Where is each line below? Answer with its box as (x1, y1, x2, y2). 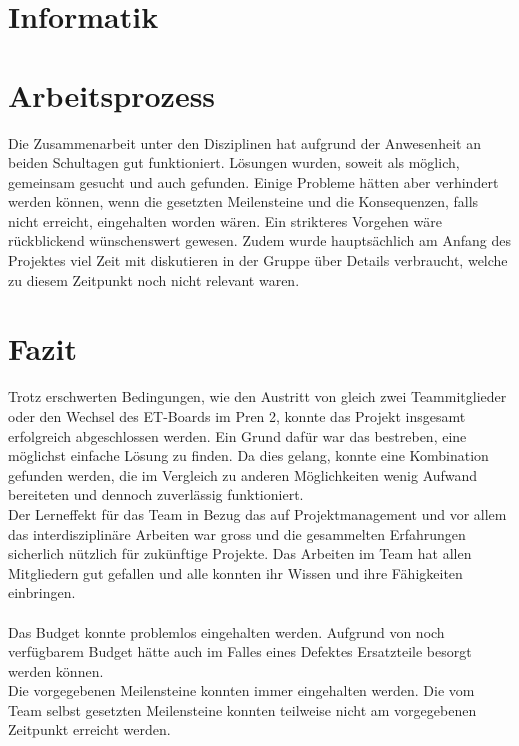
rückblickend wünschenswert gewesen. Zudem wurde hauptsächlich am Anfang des (8, 230, 511, 251)
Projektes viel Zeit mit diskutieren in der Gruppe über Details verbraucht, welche (8, 250, 508, 271)
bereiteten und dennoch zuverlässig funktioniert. (8, 484, 304, 505)
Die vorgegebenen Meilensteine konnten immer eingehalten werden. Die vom (8, 680, 475, 701)
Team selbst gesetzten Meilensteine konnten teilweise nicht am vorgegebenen (8, 699, 477, 720)
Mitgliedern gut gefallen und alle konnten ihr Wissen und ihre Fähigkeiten (8, 562, 463, 583)
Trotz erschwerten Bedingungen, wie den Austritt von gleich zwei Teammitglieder (8, 386, 507, 407)
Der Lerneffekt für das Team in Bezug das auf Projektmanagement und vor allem (8, 503, 507, 524)
